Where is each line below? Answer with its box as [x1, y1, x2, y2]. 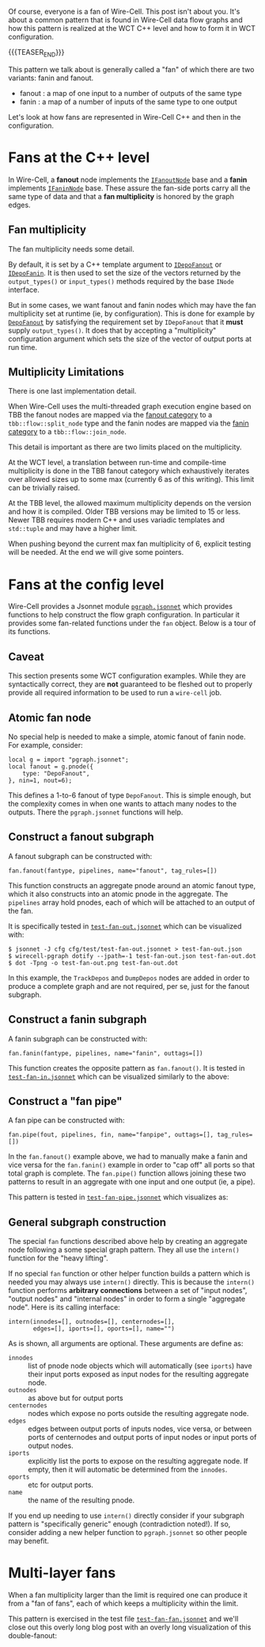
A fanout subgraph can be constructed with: [8, 851, 153, 860]
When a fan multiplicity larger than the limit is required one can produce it [8, 1591, 248, 1600]
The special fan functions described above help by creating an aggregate [8, 1237, 248, 1246]
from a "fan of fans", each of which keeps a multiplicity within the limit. [8, 1599, 239, 1608]
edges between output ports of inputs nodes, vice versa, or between [28, 1424, 252, 1433]
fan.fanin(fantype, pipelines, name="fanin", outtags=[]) [8, 1049, 203, 1057]
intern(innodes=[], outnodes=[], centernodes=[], [8, 1318, 176, 1326]
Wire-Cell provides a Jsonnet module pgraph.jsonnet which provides [8, 602, 233, 611]
